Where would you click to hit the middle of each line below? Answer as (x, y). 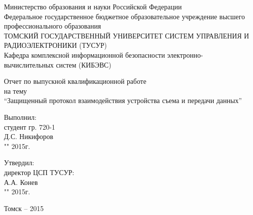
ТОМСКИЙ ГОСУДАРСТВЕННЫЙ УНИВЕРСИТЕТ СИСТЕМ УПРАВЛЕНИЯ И (126, 35)
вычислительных (29, 64)
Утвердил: (19, 162)
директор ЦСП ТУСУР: (39, 172)
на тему (16, 90)
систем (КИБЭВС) (84, 64)
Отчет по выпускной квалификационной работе (75, 81)
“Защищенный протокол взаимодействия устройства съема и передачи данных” (123, 100)
